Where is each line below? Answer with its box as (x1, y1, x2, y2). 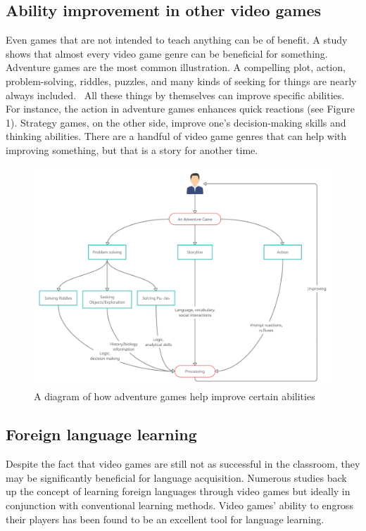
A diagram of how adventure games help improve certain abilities (34, 389, 315, 404)
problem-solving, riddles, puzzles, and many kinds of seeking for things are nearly (6, 73, 357, 88)
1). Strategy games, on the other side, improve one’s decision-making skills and (6, 115, 346, 129)
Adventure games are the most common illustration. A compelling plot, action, (6, 60, 346, 75)
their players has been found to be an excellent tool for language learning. (6, 511, 324, 526)
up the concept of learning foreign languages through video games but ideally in (6, 484, 351, 499)
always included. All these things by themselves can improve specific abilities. (6, 87, 345, 102)
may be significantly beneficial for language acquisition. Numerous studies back (6, 470, 347, 485)
